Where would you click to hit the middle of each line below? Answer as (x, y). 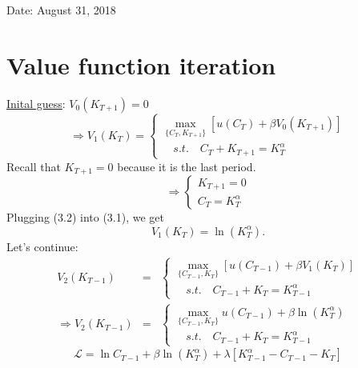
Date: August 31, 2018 (61, 10)
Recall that (34, 166)
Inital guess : (36, 103)
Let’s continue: (42, 246)
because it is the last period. (187, 166)
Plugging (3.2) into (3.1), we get (85, 217)
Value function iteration (141, 64)
